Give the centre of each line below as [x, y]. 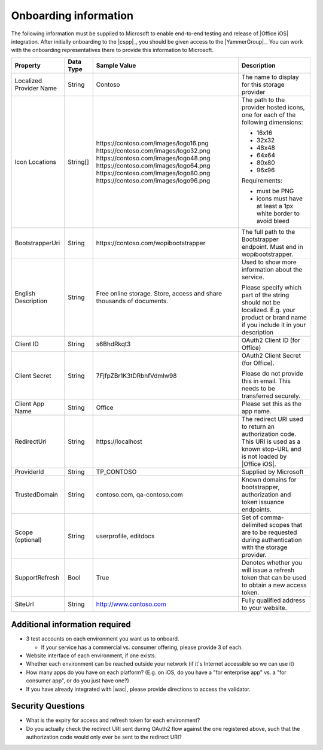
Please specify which [272, 287]
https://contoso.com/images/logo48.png [153, 158]
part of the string [265, 295]
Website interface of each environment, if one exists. [91, 656]
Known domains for [269, 480]
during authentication [272, 539]
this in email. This [266, 381]
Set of [250, 517]
